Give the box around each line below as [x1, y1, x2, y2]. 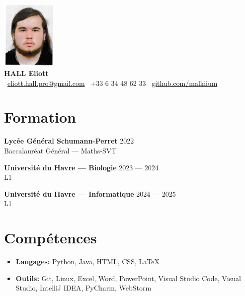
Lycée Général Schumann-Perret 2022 [4, 136, 134, 146]
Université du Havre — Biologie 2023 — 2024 [4, 162, 159, 172]
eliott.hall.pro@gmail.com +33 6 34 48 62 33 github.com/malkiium [7, 77, 218, 88]
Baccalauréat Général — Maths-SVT [4, 145, 117, 155]
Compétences [4, 227, 97, 248]
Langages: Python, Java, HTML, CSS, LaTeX [15, 256, 160, 267]
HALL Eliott [4, 68, 49, 78]
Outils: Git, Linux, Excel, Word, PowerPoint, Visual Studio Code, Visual [15, 273, 241, 283]
